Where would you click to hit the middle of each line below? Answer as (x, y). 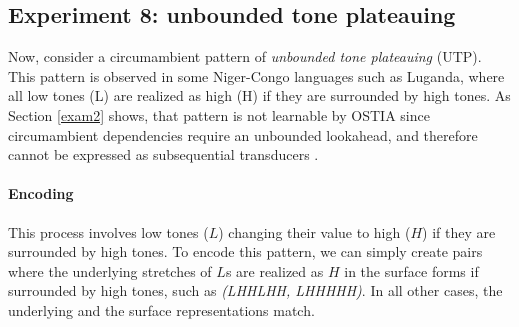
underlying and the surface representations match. (161, 309)
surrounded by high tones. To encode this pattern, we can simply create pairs (245, 251)
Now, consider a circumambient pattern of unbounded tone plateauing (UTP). (245, 56)
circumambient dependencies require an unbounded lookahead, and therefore (243, 134)
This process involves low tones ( (108, 231)
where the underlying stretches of (110, 270)
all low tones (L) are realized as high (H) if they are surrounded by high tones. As (259, 95)
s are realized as (274, 270)
